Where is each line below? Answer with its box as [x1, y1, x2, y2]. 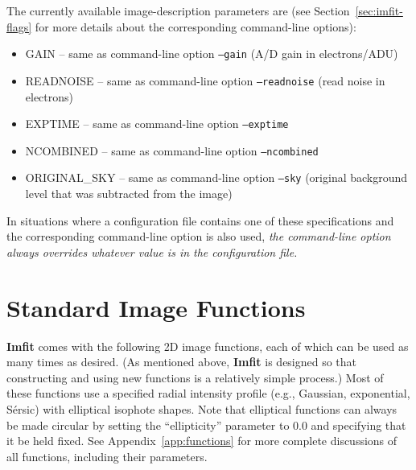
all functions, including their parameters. [6, 447, 208, 464]
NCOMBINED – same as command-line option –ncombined [25, 142, 319, 159]
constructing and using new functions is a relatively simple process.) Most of [6, 369, 384, 385]
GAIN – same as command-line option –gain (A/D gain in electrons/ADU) [25, 45, 398, 62]
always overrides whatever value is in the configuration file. [6, 243, 298, 260]
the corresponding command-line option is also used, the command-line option [6, 228, 391, 245]
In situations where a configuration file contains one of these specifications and [6, 212, 394, 229]
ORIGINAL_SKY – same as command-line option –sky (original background [25, 169, 408, 186]
